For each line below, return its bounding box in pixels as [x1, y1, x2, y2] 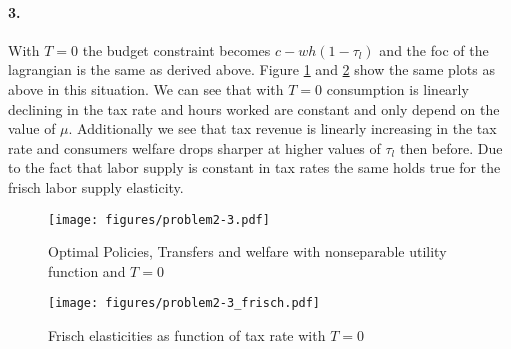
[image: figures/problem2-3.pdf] [48, 212, 270, 227]
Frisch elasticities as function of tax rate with [48, 325, 326, 346]
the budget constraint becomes [82, 39, 271, 60]
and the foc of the [379, 39, 489, 60]
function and [48, 260, 126, 281]
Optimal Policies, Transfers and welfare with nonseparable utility [48, 241, 447, 262]
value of [8, 118, 56, 139]
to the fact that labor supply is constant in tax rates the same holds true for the [8, 157, 501, 178]
